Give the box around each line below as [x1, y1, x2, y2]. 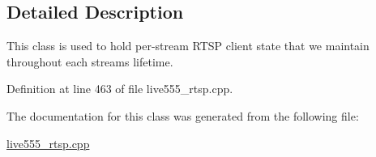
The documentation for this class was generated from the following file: [6, 107, 359, 124]
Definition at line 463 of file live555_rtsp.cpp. [6, 80, 233, 97]
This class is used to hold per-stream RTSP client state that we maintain [6, 37, 370, 54]
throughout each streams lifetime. [6, 53, 173, 70]
